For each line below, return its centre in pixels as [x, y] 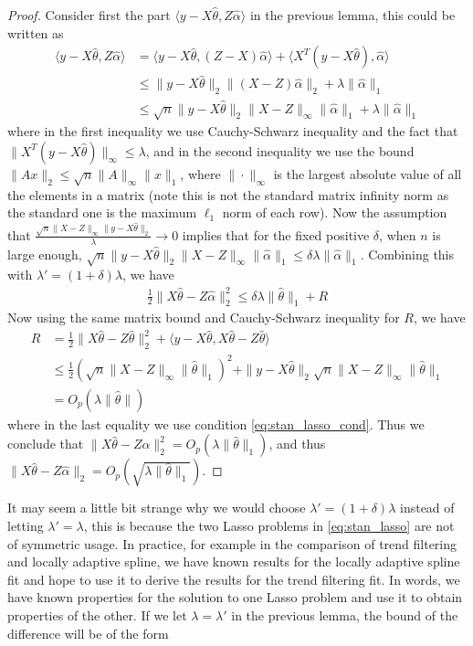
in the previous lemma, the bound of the [345, 614]
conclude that [46, 444]
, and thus [297, 444]
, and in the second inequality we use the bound [280, 150]
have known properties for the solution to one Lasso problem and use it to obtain [235, 597]
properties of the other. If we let [97, 614]
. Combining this [407, 254]
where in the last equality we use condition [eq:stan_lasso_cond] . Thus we [216, 424]
